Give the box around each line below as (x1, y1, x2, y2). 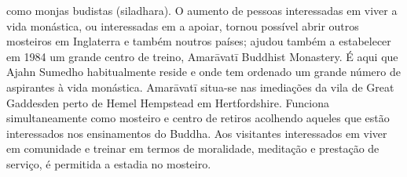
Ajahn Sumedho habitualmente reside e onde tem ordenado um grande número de (6, 63, 401, 80)
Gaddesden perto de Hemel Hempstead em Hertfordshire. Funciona (6, 94, 329, 110)
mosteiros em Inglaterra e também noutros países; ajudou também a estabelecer (6, 33, 391, 49)
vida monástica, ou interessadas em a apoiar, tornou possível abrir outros (6, 17, 359, 34)
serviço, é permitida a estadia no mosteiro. (6, 155, 211, 172)
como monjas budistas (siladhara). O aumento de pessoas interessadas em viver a (6, 2, 398, 18)
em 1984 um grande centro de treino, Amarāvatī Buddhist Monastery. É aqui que (6, 48, 398, 64)
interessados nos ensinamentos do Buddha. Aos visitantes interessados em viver (6, 125, 387, 141)
